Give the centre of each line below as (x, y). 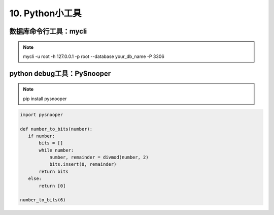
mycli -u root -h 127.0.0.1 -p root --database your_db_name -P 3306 (94, 56)
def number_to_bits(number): (56, 129)
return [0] (52, 186)
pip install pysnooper (45, 99)
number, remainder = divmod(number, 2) (99, 157)
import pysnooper (42, 115)
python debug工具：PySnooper (60, 73)
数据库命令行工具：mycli (48, 31)
